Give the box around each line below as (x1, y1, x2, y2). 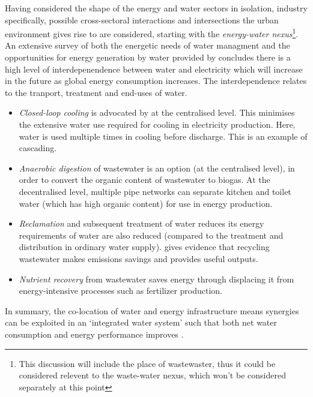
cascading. (19, 142, 57, 154)
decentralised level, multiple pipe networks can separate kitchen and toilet (19, 185, 291, 197)
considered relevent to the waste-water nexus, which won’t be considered (19, 369, 286, 381)
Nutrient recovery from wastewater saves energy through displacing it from (19, 272, 294, 285)
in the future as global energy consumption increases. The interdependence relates (5, 74, 307, 87)
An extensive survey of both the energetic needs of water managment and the (5, 39, 290, 52)
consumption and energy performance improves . (5, 327, 184, 340)
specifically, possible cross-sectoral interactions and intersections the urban (5, 13, 279, 26)
